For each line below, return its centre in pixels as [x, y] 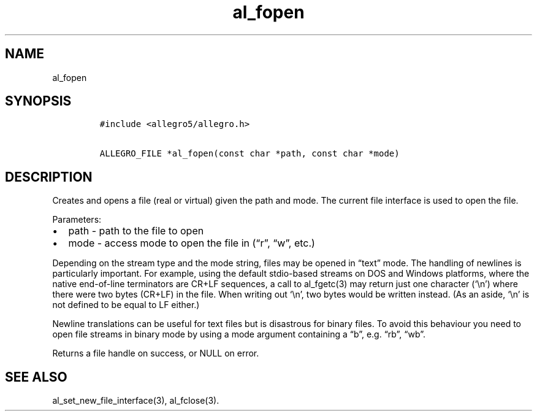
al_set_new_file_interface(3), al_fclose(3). [136, 401]
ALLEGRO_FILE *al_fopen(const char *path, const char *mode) [249, 154]
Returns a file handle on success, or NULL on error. [156, 353]
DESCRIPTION [49, 177]
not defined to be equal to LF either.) [126, 305]
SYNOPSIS [38, 101]
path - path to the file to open [136, 231]
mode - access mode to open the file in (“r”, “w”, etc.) [192, 243]
